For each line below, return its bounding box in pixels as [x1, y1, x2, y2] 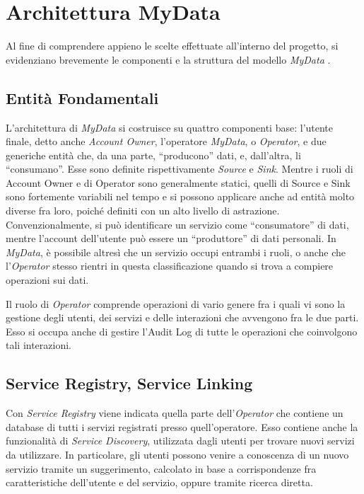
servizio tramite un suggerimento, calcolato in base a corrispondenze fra [6, 461, 317, 476]
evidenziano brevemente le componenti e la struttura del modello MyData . [6, 52, 331, 67]
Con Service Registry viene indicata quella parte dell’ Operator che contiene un [6, 406, 344, 420]
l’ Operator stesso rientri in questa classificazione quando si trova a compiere [6, 258, 334, 273]
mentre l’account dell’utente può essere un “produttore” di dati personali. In [6, 231, 336, 246]
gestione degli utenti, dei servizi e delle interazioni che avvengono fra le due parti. [6, 310, 359, 325]
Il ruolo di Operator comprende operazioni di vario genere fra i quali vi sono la [6, 296, 346, 311]
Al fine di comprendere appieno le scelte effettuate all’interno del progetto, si [6, 38, 339, 53]
